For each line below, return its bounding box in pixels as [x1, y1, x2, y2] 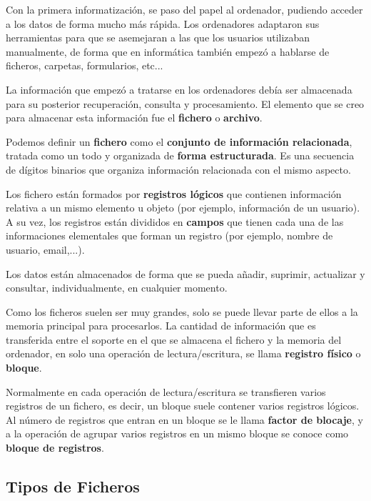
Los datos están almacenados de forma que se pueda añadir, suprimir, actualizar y [6, 266, 365, 281]
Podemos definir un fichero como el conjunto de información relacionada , [6, 134, 352, 149]
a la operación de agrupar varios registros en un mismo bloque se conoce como [6, 426, 349, 441]
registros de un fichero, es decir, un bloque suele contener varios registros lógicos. [6, 398, 360, 413]
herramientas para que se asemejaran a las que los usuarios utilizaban [6, 30, 310, 45]
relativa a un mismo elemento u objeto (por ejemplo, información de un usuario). [6, 200, 360, 215]
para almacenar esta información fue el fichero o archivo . [6, 110, 263, 125]
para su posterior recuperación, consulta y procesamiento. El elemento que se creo [6, 96, 365, 111]
